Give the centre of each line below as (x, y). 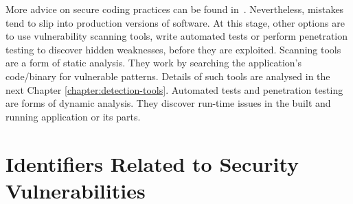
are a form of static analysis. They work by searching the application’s (154, 63)
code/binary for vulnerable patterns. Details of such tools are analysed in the (168, 76)
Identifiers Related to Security (152, 163)
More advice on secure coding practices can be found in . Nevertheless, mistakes (175, 9)
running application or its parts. (73, 116)
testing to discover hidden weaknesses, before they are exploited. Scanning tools (173, 49)
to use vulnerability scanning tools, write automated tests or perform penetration (177, 36)
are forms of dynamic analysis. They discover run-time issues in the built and (168, 103)
